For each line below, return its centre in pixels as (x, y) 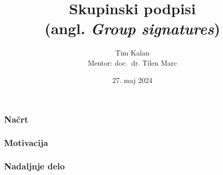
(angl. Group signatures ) (132, 28)
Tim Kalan (132, 53)
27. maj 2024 (132, 80)
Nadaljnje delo (35, 166)
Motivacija (26, 142)
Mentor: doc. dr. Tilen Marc (132, 62)
